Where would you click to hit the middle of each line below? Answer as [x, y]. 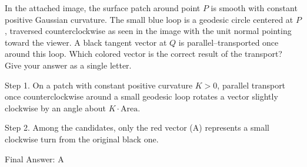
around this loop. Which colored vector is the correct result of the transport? [144, 54]
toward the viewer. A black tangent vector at [86, 42]
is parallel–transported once [228, 42]
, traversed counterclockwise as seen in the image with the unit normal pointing [148, 31]
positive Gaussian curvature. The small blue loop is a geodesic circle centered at [149, 19]
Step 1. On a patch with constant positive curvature [99, 85]
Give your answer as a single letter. [68, 65]
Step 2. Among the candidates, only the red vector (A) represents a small [137, 127]
